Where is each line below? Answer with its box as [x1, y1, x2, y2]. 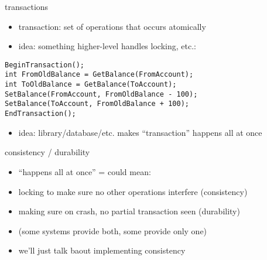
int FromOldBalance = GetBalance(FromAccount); [5, 70, 194, 79]
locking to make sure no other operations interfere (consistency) [18, 185, 248, 197]
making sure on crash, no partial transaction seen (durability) [18, 205, 240, 217]
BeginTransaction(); [5, 60, 85, 69]
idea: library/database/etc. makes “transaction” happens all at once [18, 126, 262, 138]
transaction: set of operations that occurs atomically [18, 20, 206, 32]
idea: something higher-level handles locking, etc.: [18, 40, 196, 52]
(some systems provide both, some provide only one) [18, 224, 207, 237]
